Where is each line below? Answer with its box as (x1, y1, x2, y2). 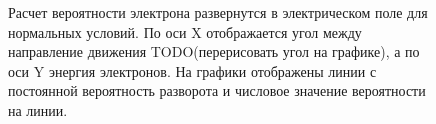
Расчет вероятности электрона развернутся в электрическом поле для (8, 2, 428, 22)
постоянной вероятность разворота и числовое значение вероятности (8, 80, 426, 101)
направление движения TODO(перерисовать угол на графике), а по (8, 41, 420, 62)
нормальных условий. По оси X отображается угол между (8, 21, 362, 42)
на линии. (8, 99, 68, 120)
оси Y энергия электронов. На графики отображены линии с (8, 60, 377, 81)
